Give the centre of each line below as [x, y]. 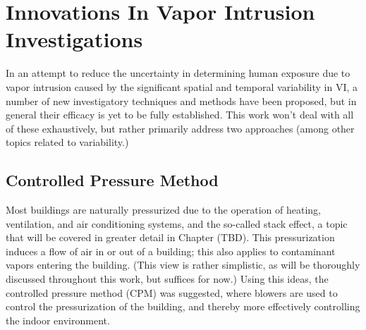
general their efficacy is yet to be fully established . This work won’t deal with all [180, 115]
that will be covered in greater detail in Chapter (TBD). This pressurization [170, 237]
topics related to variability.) [67, 142]
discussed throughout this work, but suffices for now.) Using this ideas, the [167, 279]
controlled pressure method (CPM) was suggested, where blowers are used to [172, 292]
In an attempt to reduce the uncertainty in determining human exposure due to [178, 73]
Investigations [74, 39]
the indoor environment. [58, 320]
